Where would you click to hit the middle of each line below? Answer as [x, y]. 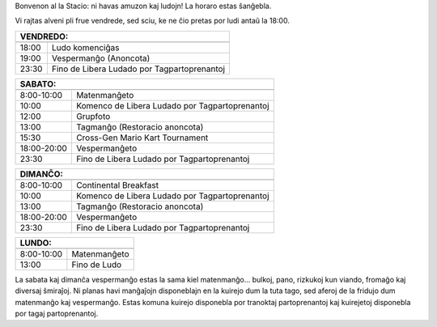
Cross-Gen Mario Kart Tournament [142, 138]
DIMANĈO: [42, 174]
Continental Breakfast [117, 185]
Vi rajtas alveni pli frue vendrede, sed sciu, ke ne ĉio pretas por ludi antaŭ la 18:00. [153, 21]
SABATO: [38, 83]
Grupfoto [93, 116]
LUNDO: [36, 243]
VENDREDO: [44, 36]
